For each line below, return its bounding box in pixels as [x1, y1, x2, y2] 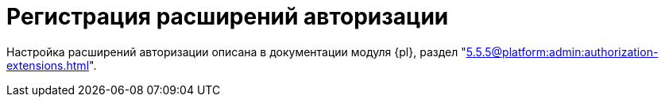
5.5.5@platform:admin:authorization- [466, 44, 659, 59]
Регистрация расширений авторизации [6, 3, 449, 30]
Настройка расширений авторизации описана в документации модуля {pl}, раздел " [6, 44, 466, 59]
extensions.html [6, 58, 90, 72]
